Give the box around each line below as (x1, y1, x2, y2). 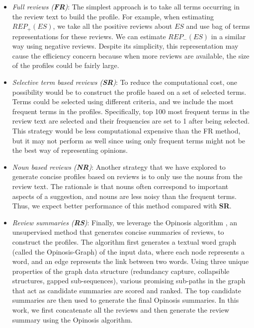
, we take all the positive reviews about (53, 21, 172, 31)
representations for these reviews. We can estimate (12, 31, 166, 41)
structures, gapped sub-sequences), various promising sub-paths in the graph (12, 275, 246, 286)
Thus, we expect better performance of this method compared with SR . (12, 200, 232, 211)
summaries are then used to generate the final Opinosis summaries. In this (12, 295, 239, 305)
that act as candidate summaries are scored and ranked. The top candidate (12, 285, 241, 295)
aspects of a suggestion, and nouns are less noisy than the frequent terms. (12, 191, 237, 201)
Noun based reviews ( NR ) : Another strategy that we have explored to (12, 161, 226, 172)
